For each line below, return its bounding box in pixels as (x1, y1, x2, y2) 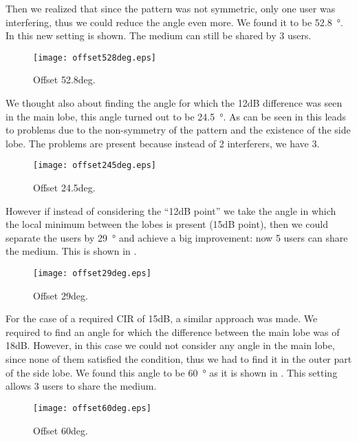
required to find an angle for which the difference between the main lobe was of (6, 324, 340, 339)
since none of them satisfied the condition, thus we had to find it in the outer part (6, 352, 352, 366)
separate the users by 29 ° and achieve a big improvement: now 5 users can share (6, 230, 348, 244)
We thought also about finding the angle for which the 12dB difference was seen (6, 96, 343, 110)
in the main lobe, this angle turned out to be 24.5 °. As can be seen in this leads (6, 109, 346, 123)
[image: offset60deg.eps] (33, 403, 151, 413)
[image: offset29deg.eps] (33, 269, 151, 279)
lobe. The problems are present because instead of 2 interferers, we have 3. (6, 136, 320, 150)
